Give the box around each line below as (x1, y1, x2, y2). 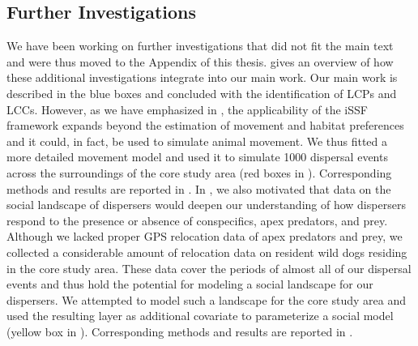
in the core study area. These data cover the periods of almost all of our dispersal (6, 259, 412, 276)
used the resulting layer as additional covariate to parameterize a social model (6, 307, 394, 324)
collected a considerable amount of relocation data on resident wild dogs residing (6, 243, 407, 260)
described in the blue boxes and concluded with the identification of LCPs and (6, 84, 397, 101)
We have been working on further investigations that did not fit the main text (6, 37, 394, 54)
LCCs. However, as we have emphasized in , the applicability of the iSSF (6, 100, 368, 117)
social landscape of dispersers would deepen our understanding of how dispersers (6, 196, 406, 213)
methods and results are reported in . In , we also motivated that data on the (6, 180, 391, 197)
